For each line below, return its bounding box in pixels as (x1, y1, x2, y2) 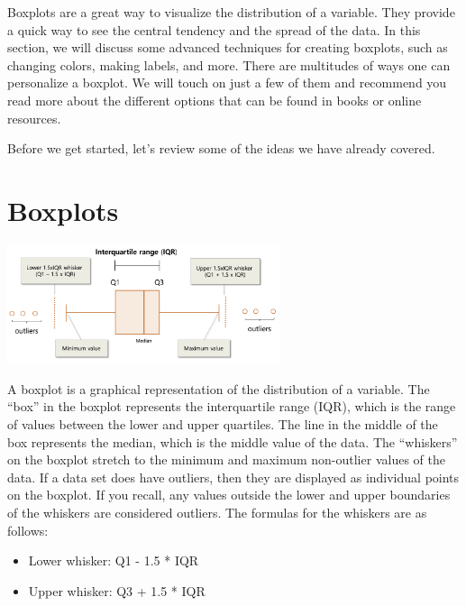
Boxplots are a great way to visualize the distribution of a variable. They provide (7, 3, 455, 21)
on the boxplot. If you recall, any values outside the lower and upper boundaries (7, 485, 451, 504)
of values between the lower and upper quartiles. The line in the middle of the (7, 415, 438, 434)
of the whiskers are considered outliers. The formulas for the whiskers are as (7, 503, 427, 522)
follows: (7, 520, 49, 539)
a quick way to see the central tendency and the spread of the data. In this (7, 20, 421, 39)
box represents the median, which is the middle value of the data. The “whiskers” (7, 432, 458, 451)
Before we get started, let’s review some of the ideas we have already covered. (7, 139, 435, 158)
